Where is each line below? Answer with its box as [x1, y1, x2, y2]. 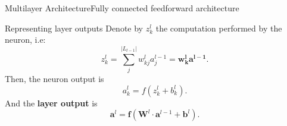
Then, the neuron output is [5, 72, 104, 84]
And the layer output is [5, 96, 98, 109]
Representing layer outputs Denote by [5, 21, 143, 34]
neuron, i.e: [5, 33, 46, 46]
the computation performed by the [155, 21, 282, 34]
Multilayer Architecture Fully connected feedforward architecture [5, 2, 239, 14]
